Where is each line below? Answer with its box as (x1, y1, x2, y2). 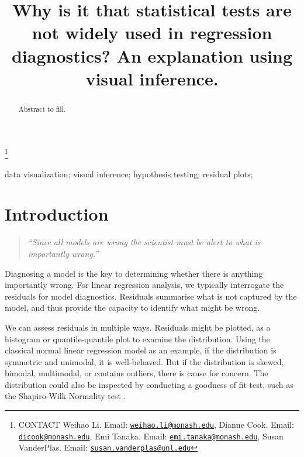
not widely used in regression (32, 20, 272, 44)
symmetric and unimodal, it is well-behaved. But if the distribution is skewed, (5, 355, 284, 367)
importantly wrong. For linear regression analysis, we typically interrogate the (5, 279, 284, 291)
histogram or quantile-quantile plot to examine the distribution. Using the (5, 332, 270, 345)
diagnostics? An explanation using (11, 43, 293, 67)
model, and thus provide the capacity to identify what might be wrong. (5, 301, 260, 314)
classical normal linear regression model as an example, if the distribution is (5, 344, 277, 356)
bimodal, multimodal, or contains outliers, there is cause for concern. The (5, 367, 268, 379)
